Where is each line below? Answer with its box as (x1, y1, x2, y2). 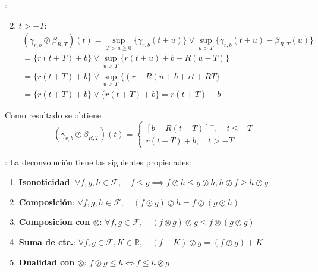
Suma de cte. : (18, 236, 76, 248)
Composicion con (18, 215, 90, 228)
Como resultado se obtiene (5, 108, 101, 121)
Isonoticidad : (18, 176, 73, 188)
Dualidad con (18, 255, 75, 268)
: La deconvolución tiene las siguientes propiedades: (5, 155, 191, 168)
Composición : (18, 195, 75, 208)
